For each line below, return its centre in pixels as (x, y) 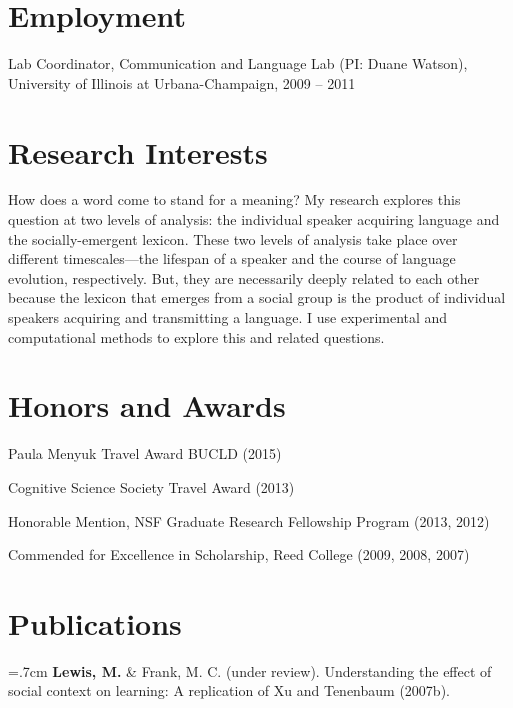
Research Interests (138, 151)
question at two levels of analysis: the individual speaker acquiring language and (254, 219)
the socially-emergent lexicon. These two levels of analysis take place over (233, 238)
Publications (95, 622)
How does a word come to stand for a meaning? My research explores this (234, 199)
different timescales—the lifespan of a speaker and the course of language (232, 258)
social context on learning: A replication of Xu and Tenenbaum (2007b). (229, 690)
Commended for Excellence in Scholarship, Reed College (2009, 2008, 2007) (239, 554)
